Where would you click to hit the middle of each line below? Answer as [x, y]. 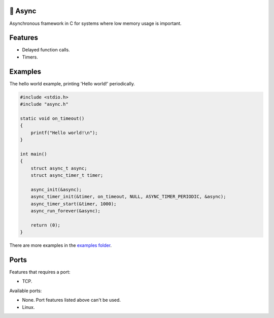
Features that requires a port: [40, 272]
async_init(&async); [56, 189]
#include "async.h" [44, 104]
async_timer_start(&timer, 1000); [74, 204]
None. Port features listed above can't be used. [72, 300]
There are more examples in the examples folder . [60, 245]
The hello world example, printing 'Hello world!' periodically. [72, 83]
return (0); [46, 225]
